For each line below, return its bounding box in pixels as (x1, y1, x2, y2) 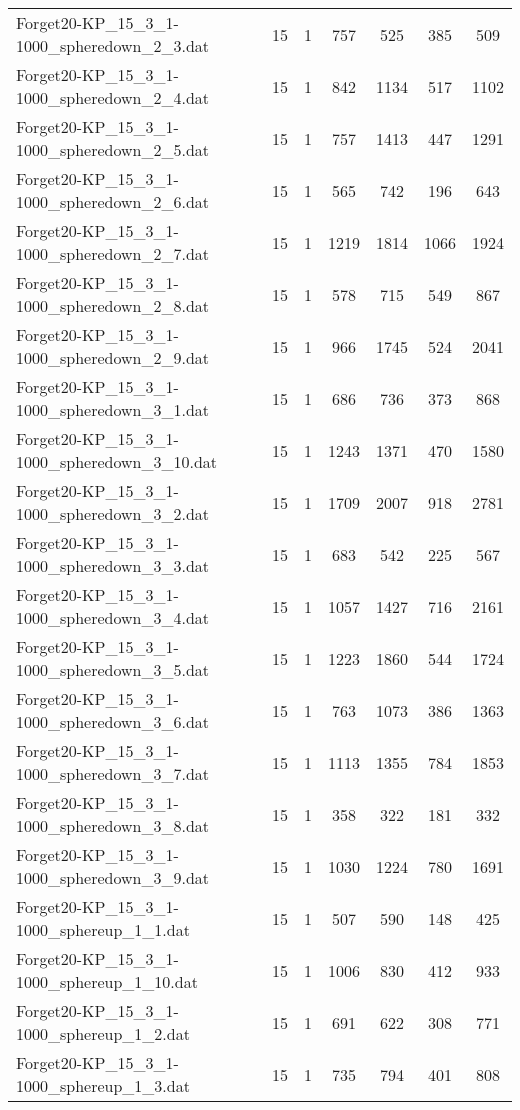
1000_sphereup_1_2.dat (16, 1022, 190, 1045)
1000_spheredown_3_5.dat (16, 658, 210, 681)
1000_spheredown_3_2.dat (16, 502, 210, 525)
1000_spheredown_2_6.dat (16, 190, 210, 213)
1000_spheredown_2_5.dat (16, 138, 210, 161)
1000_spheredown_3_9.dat (16, 866, 210, 889)
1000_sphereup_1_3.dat (16, 1074, 190, 1097)
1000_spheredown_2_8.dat (16, 294, 210, 317)
